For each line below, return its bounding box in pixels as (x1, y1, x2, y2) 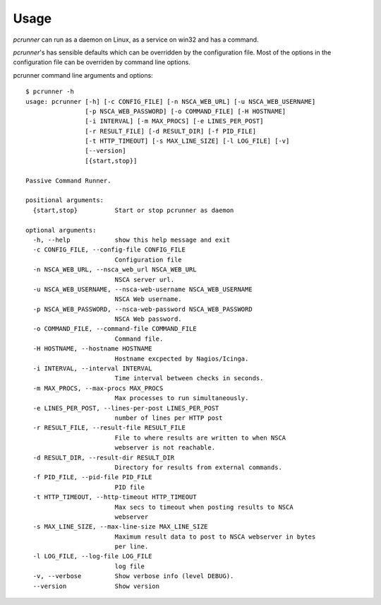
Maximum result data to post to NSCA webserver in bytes (114, 532, 316, 541)
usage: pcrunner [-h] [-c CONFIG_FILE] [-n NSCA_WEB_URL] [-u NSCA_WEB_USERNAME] (25, 98, 316, 105)
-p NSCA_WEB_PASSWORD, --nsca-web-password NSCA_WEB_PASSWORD (32, 305, 253, 313)
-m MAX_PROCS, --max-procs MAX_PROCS (32, 384, 164, 392)
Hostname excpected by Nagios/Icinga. (114, 354, 249, 363)
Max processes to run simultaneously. (114, 394, 249, 402)
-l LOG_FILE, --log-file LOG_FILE (32, 552, 152, 560)
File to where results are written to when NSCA (114, 433, 286, 442)
